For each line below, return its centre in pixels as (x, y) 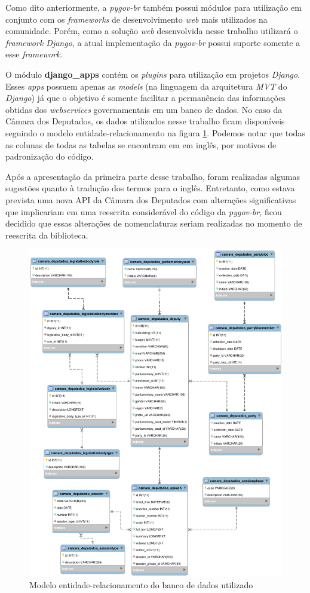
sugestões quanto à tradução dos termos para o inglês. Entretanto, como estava (150, 188)
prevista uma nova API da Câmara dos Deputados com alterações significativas (151, 199)
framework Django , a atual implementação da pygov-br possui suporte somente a (153, 42)
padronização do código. (50, 156)
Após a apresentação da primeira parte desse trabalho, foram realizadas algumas (153, 176)
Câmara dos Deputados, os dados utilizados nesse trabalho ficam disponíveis (145, 121)
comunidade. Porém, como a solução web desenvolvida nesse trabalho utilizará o (152, 31)
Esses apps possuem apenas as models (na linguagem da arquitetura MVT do (146, 86)
